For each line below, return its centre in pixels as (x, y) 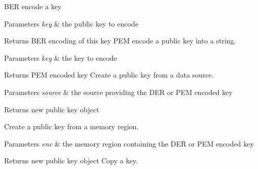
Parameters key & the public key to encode (71, 23)
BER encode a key (33, 6)
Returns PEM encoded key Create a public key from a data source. (109, 75)
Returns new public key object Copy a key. (71, 161)
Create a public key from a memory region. (71, 126)
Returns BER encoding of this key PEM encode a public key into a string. (120, 41)
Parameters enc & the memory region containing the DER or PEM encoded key (129, 143)
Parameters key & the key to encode (61, 57)
